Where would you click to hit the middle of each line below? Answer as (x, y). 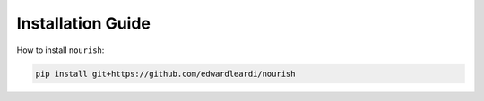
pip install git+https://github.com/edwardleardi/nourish (165, 73)
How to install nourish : (60, 50)
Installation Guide (84, 23)
